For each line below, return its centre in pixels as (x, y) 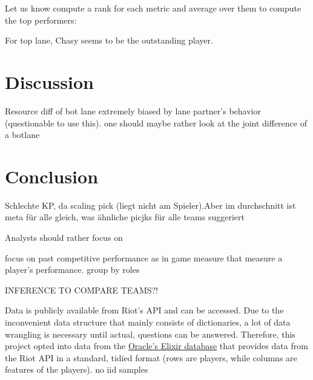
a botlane (22, 135)
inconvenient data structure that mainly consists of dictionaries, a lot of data (148, 322)
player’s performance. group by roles (72, 270)
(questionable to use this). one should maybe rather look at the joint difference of (156, 123)
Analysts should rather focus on (64, 237)
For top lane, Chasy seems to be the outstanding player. (109, 40)
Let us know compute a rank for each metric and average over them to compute (153, 8)
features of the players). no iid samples (77, 369)
